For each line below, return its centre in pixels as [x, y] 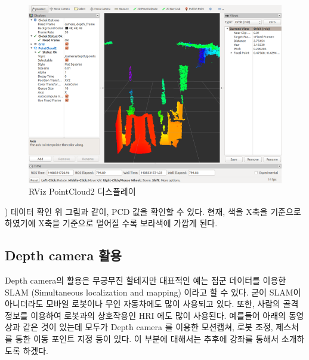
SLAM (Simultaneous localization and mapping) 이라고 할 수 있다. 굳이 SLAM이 [153, 292]
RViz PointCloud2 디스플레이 [82, 191]
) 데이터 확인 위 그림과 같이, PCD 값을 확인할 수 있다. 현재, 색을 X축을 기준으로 [153, 211]
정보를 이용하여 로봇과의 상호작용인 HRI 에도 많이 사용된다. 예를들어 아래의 [145, 315]
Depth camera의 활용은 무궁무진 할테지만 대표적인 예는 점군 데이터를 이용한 [146, 280]
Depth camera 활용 [63, 255]
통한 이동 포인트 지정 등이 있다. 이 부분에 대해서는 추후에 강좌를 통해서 [147, 339]
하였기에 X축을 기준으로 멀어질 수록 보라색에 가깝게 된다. [111, 223]
